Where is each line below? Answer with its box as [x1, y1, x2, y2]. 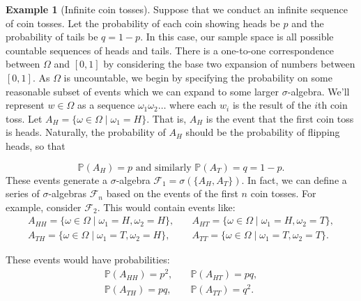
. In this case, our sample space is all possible [140, 29, 334, 44]
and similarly [135, 162, 192, 173]
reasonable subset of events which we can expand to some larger [6, 84, 279, 98]
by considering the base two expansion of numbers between [103, 56, 355, 71]
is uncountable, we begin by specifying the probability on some [63, 70, 332, 84]
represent [6, 98, 45, 112]
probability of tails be [6, 29, 98, 44]
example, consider [6, 199, 82, 214]
